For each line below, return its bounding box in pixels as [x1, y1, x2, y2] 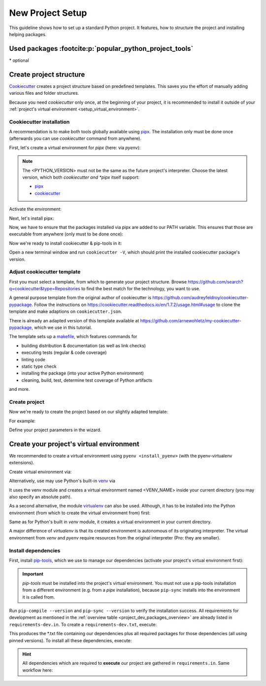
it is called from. [22, 594, 55, 600]
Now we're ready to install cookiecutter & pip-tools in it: [9, 240, 122, 246]
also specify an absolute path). [9, 494, 72, 499]
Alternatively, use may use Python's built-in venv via [9, 478, 116, 484]
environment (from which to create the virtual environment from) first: [9, 510, 151, 516]
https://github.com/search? [188, 279, 243, 285]
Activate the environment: [9, 206, 62, 212]
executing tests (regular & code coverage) [21, 349, 107, 355]
